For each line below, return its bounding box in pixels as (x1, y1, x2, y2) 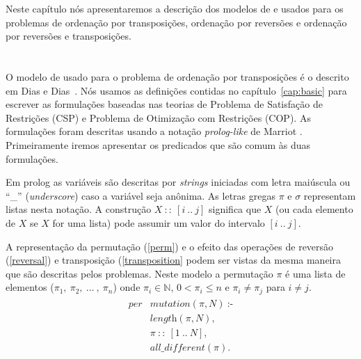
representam (303, 188, 356, 202)
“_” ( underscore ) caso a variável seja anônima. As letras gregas (6, 188, 275, 202)
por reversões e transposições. (6, 29, 131, 43)
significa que (209, 202, 262, 216)
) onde (113, 280, 141, 294)
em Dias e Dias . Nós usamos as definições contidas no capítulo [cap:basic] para (6, 83, 347, 97)
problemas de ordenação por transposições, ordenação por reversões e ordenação (6, 15, 347, 29)
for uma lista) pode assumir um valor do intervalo (52, 215, 265, 230)
